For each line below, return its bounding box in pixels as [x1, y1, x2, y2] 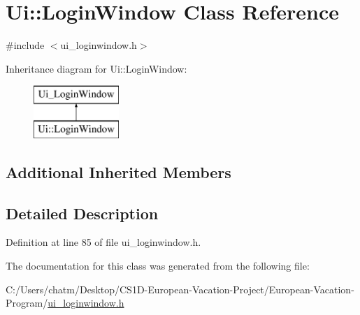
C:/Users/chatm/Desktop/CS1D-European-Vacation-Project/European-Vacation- [6, 281, 354, 296]
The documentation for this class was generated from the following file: [6, 258, 310, 273]
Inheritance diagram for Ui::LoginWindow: [6, 61, 187, 75]
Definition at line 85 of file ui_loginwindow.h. [6, 235, 201, 249]
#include [6, 38, 45, 52]
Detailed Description [6, 202, 159, 224]
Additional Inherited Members [6, 161, 231, 182]
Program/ [6, 295, 48, 310]
